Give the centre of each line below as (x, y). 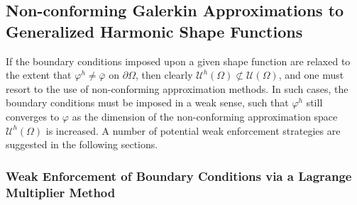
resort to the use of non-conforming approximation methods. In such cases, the (177, 88)
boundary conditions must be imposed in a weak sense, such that (147, 102)
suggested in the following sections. (82, 144)
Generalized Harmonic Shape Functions (154, 31)
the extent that (39, 75)
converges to (33, 116)
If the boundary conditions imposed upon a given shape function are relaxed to (178, 61)
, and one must (311, 75)
